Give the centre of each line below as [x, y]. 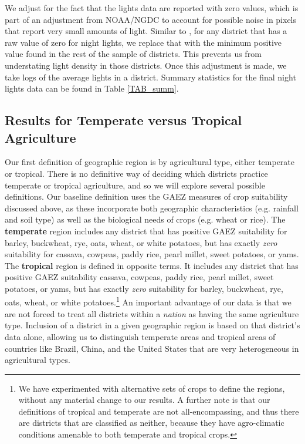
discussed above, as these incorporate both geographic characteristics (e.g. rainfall [152, 208]
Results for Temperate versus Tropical [123, 120]
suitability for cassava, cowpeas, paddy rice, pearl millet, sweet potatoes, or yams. [152, 254]
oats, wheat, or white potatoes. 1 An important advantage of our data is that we [148, 301]
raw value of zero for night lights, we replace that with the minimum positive [143, 42]
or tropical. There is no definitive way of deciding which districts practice [136, 173]
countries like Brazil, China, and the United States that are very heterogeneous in [152, 348]
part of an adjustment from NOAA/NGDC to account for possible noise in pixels [151, 19]
